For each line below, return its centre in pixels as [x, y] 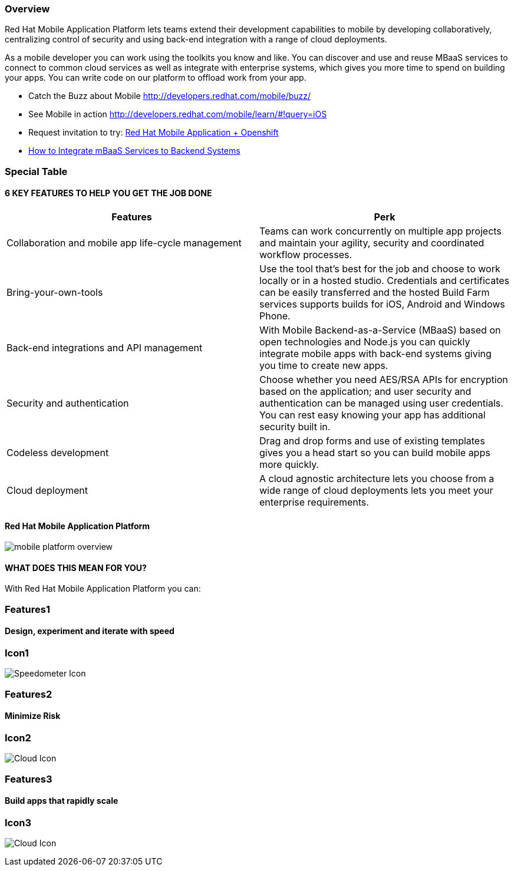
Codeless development [58, 452]
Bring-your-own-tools [55, 292]
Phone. [275, 316]
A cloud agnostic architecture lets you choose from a [377, 478]
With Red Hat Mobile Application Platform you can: [103, 589]
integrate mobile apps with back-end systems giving [375, 353]
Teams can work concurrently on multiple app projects [380, 231]
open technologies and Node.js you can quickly [365, 342]
